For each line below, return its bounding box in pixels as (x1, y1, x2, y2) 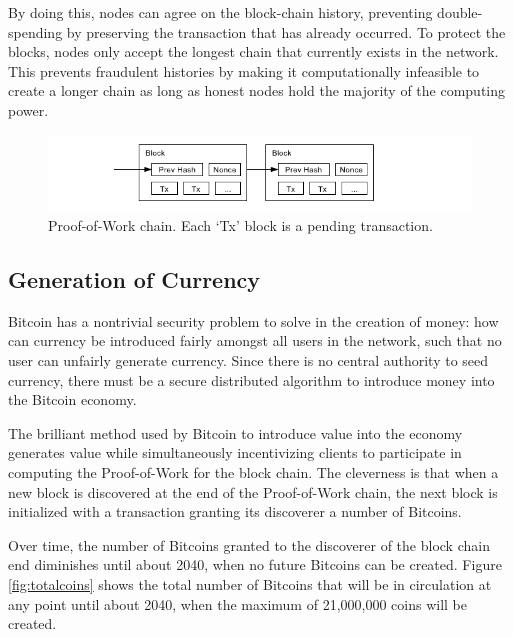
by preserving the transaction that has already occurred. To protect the (66, 21, 506, 42)
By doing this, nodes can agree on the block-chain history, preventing (8, 2, 433, 22)
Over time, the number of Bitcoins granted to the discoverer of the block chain (8, 534, 490, 555)
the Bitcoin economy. (8, 389, 137, 410)
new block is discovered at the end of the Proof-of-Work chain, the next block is (8, 481, 498, 502)
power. (8, 99, 49, 120)
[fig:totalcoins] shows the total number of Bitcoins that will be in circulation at (8, 573, 492, 594)
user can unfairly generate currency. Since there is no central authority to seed (8, 350, 489, 370)
